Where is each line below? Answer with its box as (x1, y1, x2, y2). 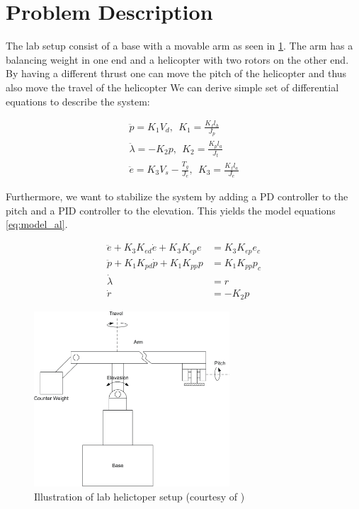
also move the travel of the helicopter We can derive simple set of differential (6, 79, 339, 94)
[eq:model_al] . (6, 217, 68, 231)
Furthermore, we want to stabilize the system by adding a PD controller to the (6, 189, 348, 204)
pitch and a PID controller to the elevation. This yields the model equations (6, 202, 336, 217)
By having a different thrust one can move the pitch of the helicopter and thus (6, 66, 347, 81)
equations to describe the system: (6, 93, 150, 108)
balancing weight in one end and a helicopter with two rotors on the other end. (6, 52, 349, 67)
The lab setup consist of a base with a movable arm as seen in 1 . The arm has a (6, 38, 353, 53)
